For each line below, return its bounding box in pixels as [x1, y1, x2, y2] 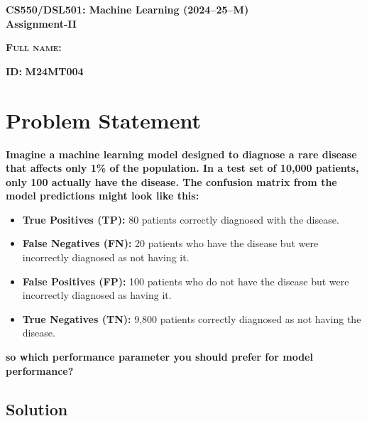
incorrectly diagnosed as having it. [22, 288, 172, 302]
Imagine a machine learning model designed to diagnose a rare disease [6, 146, 357, 161]
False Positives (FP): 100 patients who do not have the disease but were [22, 273, 349, 288]
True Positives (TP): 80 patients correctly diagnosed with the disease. [22, 212, 339, 226]
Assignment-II [6, 16, 77, 31]
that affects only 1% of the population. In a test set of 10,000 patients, [6, 160, 359, 175]
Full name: [6, 40, 62, 55]
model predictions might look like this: [6, 188, 199, 203]
